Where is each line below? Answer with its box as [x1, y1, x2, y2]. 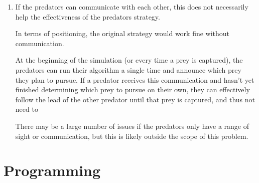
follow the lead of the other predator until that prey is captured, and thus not [15, 94, 255, 104]
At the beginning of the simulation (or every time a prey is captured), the [15, 55, 243, 65]
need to [15, 104, 38, 114]
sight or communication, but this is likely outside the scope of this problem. [15, 130, 248, 141]
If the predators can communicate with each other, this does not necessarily [15, 2, 248, 12]
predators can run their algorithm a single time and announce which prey [15, 64, 241, 75]
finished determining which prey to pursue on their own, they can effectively [15, 84, 250, 95]
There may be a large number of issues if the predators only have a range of [15, 120, 249, 131]
